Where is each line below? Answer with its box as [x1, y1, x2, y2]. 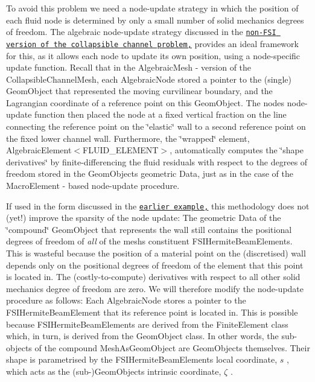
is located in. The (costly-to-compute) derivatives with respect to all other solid [6, 270, 301, 283]
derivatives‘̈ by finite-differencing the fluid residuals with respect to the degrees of [6, 155, 308, 168]
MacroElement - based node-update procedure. [6, 179, 180, 192]
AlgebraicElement [6, 144, 72, 156]
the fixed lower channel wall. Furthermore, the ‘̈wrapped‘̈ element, [6, 132, 250, 144]
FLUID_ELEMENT [83, 144, 159, 156]
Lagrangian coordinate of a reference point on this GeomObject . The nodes [6, 96, 285, 109]
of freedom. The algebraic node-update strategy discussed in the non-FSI [6, 25, 276, 38]
